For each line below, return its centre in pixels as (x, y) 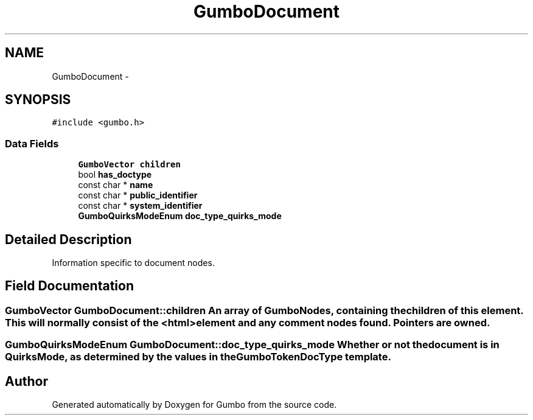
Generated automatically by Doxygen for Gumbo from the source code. (194, 405)
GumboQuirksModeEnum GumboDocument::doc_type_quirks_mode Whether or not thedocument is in (252, 345)
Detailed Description (68, 239)
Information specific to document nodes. (133, 263)
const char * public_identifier (138, 195)
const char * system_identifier (140, 206)
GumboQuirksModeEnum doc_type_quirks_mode (180, 216)
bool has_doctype (115, 175)
